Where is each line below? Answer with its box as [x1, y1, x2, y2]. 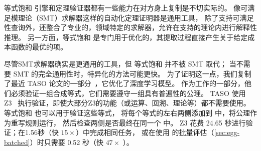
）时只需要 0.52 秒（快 [30, 136, 103, 147]
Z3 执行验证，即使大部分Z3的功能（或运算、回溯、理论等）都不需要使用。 [4, 97, 250, 108]
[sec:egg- [214, 127, 240, 137]
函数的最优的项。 [11, 41, 67, 52]
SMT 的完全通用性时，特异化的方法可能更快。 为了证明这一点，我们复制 [13, 68, 251, 78]
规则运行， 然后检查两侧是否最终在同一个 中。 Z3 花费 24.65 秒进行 [25, 117, 246, 127]
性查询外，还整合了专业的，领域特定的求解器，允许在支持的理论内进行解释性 [4, 22, 257, 32]
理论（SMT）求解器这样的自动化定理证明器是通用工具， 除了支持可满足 [18, 12, 254, 22]
